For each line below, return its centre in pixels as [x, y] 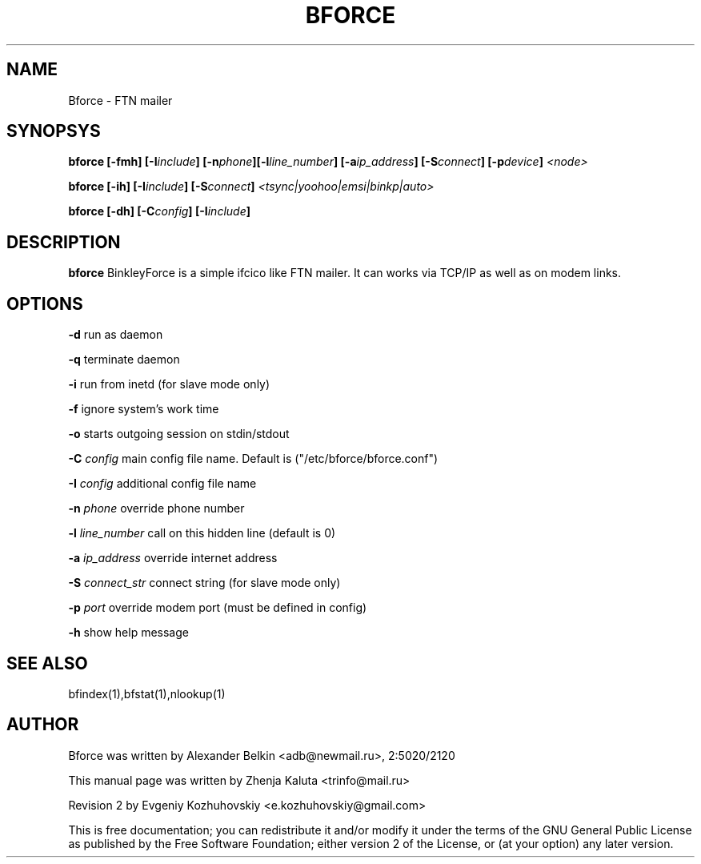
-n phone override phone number [156, 508]
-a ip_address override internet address [173, 558]
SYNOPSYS [54, 131]
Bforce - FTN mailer [120, 100]
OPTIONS [45, 303]
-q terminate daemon [124, 360]
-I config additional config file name [162, 484]
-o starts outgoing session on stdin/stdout [179, 434]
